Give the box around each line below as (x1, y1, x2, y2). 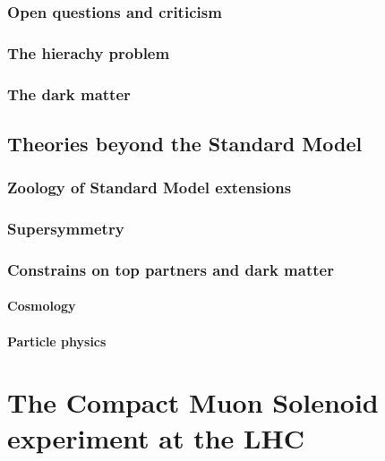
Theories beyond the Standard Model (7, 129, 363, 157)
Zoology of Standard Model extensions (7, 176, 292, 199)
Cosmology (7, 296, 76, 315)
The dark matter (7, 82, 131, 105)
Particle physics (7, 331, 107, 350)
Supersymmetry (7, 218, 124, 240)
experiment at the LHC (7, 419, 304, 456)
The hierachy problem (7, 41, 170, 64)
